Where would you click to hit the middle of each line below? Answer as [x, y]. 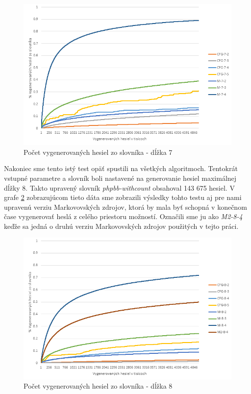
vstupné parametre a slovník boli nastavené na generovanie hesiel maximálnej [120, 178]
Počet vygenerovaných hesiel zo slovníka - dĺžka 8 [98, 386]
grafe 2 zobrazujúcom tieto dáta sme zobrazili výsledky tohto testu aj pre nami [123, 197]
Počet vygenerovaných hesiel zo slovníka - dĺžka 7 [98, 152]
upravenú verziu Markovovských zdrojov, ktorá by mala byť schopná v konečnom [125, 207]
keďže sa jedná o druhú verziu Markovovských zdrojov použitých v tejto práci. [121, 226]
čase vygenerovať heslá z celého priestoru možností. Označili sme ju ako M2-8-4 [123, 216]
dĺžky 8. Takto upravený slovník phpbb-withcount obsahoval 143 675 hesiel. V [119, 187]
